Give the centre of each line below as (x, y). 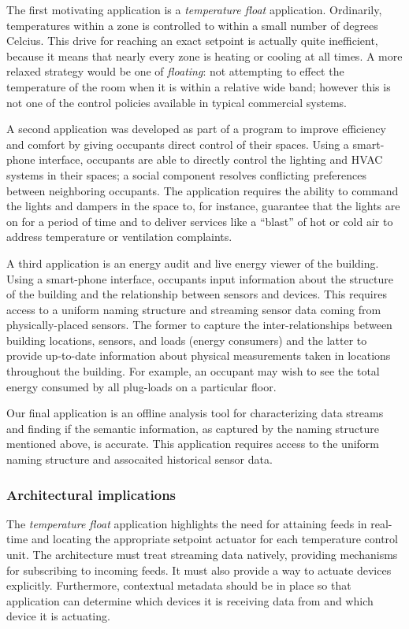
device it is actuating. (58, 616)
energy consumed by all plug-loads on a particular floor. (141, 386)
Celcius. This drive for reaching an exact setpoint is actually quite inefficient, (192, 41)
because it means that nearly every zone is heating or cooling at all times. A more (204, 55)
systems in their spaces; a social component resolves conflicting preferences (186, 174)
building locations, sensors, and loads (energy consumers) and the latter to (187, 340)
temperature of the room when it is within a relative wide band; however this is (199, 86)
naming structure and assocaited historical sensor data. (139, 459)
